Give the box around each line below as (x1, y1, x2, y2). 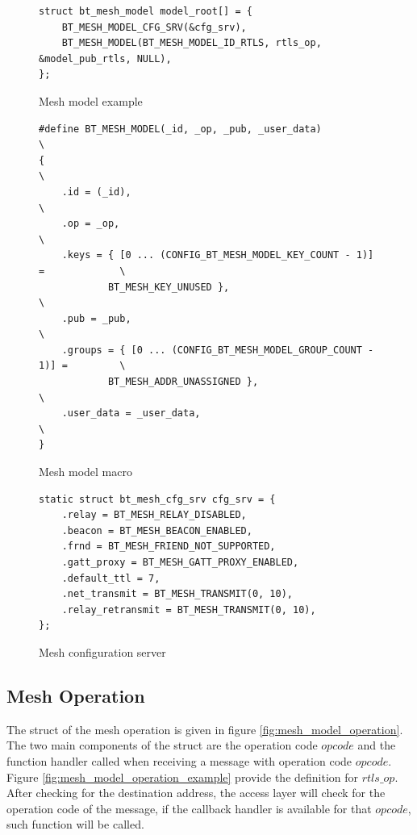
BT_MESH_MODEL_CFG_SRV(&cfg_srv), (61, 21, 247, 33)
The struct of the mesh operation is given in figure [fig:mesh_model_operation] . (6, 720, 403, 737)
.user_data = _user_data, (61, 407, 201, 420)
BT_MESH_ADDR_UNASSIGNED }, (107, 376, 259, 388)
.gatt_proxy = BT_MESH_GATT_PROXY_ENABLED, (61, 557, 299, 568)
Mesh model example (39, 92, 143, 109)
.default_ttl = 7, (61, 572, 161, 584)
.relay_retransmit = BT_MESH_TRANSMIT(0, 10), (61, 603, 316, 616)
